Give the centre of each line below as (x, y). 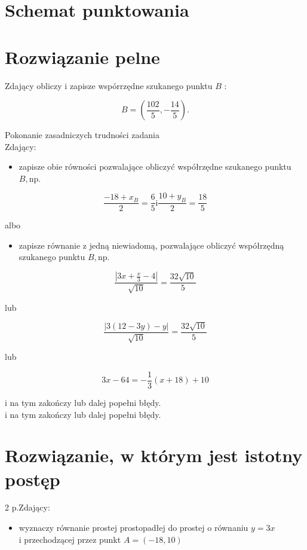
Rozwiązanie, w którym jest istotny (154, 455)
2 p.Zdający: (27, 507)
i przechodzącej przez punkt (70, 539)
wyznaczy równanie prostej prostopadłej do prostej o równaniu (133, 528)
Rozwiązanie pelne (82, 56)
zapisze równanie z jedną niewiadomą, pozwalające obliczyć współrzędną (151, 245)
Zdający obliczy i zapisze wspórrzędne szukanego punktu (109, 85)
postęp (33, 479)
